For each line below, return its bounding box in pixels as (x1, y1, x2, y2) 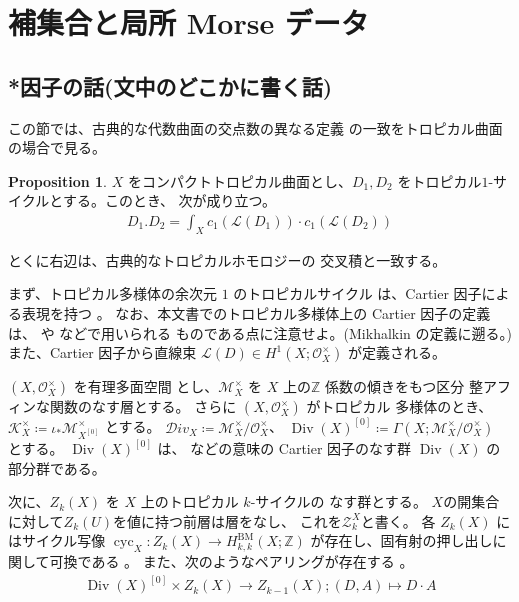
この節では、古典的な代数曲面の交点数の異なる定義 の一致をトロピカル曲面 (8, 117, 503, 138)
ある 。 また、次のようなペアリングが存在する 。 (91, 551, 414, 572)
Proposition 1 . (8, 170, 107, 191)
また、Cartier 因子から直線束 (8, 342, 197, 363)
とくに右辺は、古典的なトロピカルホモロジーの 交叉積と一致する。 (8, 249, 447, 270)
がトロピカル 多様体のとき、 (306, 396, 493, 417)
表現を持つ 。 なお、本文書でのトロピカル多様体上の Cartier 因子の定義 (21, 302, 491, 323)
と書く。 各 (360, 510, 436, 531)
